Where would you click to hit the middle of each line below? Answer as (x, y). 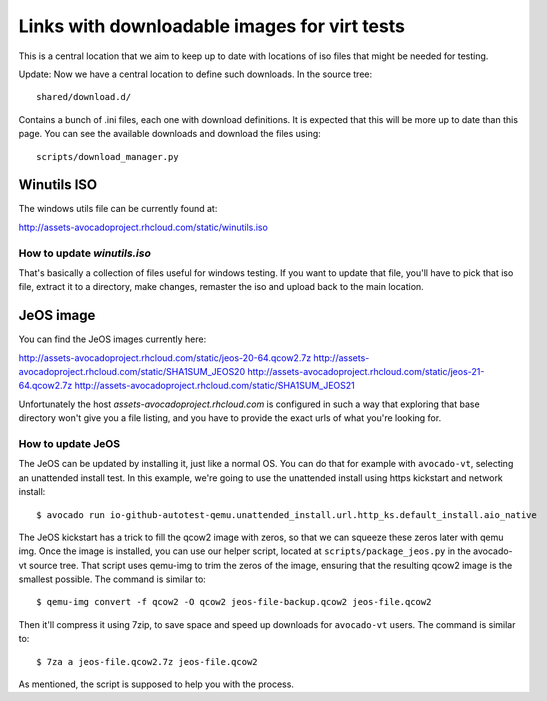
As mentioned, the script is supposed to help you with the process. (156, 684)
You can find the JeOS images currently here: (112, 339)
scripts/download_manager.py (107, 156)
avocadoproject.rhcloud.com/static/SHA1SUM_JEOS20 (131, 372)
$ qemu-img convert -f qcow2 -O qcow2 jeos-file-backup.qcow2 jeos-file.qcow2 (234, 602)
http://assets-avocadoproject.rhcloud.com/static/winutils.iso (143, 227)
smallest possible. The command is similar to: (112, 579)
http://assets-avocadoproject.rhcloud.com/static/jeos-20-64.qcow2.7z (165, 357)
